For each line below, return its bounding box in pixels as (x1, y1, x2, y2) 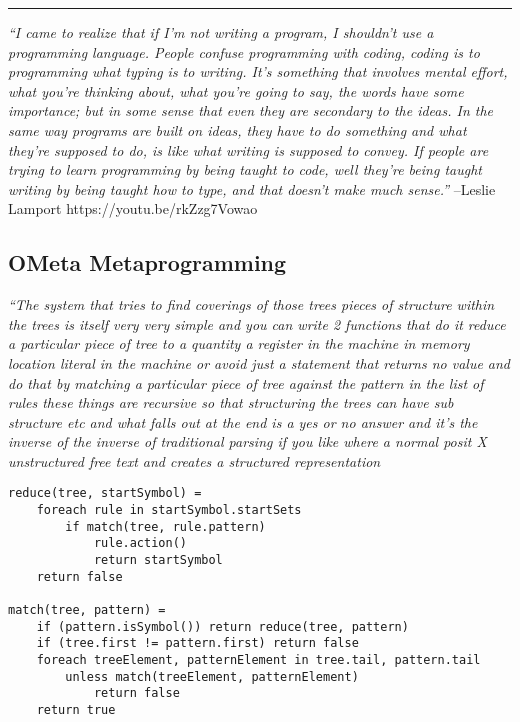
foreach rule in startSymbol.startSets (36, 503, 302, 518)
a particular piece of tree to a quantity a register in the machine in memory (8, 333, 470, 354)
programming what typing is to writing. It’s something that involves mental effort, (8, 61, 508, 82)
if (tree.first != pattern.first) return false (36, 636, 359, 651)
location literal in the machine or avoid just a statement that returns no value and (8, 352, 511, 373)
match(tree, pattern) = (8, 603, 166, 618)
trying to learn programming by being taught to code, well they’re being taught (8, 159, 482, 180)
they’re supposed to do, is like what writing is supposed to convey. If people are (8, 139, 489, 160)
